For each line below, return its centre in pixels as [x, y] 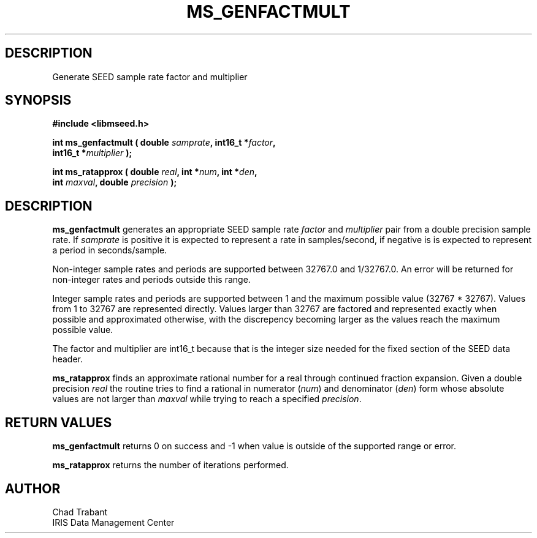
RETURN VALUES [59, 422]
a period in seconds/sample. [110, 250]
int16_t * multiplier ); [92, 153]
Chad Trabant [80, 512]
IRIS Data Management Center [113, 522]
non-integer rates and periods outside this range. [151, 280]
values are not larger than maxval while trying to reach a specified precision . [207, 399]
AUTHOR [33, 488]
